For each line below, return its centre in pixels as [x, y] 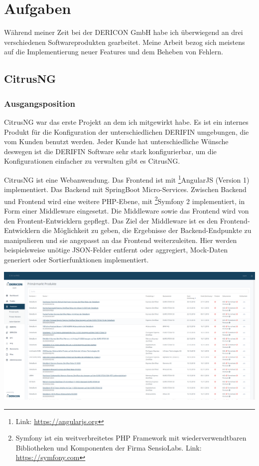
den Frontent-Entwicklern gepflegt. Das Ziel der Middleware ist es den [111, 220]
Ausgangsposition [40, 103]
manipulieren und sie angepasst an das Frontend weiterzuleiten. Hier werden [121, 240]
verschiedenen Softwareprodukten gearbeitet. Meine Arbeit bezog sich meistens [125, 42]
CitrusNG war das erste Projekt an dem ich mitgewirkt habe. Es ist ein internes [126, 121]
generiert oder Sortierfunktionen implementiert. [76, 259]
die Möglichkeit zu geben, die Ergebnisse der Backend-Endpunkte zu [147, 230]
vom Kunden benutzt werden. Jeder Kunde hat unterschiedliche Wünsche [116, 141]
